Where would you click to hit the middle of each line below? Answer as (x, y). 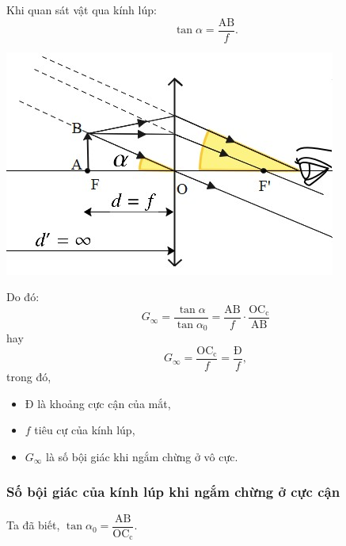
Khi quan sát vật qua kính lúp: (82, 10)
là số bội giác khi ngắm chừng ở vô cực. (142, 456)
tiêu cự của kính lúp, (85, 430)
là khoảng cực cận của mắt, (104, 403)
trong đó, (29, 377)
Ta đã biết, (33, 525)
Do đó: (23, 297)
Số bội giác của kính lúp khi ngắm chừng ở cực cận (173, 492)
